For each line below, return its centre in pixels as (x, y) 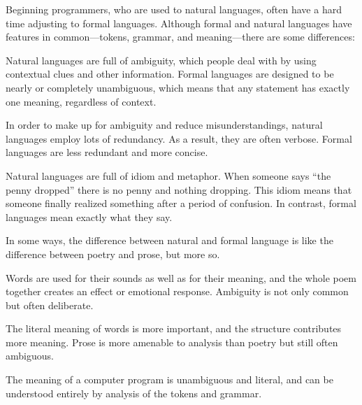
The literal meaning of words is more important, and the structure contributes (174, 328)
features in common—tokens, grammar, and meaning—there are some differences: (180, 37)
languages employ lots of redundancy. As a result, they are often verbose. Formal (179, 138)
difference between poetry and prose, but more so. (113, 254)
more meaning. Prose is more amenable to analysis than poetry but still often (172, 342)
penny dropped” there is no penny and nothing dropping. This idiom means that (179, 189)
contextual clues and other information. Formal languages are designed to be (170, 74)
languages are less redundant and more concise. (107, 152)
